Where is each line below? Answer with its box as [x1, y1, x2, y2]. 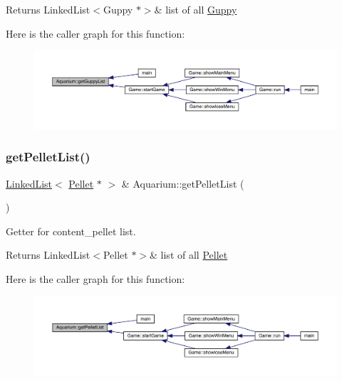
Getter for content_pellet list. [6, 223, 136, 238]
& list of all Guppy [154, 2, 237, 16]
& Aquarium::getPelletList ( [121, 176, 244, 190]
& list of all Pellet [150, 247, 228, 262]
